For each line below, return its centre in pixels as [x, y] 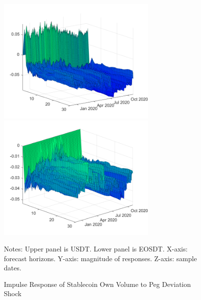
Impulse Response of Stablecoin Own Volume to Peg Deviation [98, 284]
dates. [13, 268]
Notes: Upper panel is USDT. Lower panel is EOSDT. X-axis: [96, 248]
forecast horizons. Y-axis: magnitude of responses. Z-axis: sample [100, 258]
